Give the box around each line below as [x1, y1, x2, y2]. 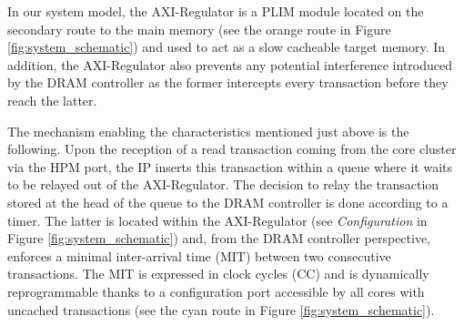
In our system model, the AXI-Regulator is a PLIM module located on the [7, 2, 424, 20]
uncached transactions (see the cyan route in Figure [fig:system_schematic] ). [7, 300, 435, 319]
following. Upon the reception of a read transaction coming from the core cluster [7, 139, 457, 158]
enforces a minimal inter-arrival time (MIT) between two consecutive [7, 246, 391, 265]
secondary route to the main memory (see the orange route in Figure [7, 19, 391, 38]
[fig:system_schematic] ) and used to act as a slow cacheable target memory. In [7, 37, 446, 56]
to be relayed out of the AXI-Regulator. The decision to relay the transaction [7, 175, 439, 194]
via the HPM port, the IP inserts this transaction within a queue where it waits [7, 157, 452, 176]
